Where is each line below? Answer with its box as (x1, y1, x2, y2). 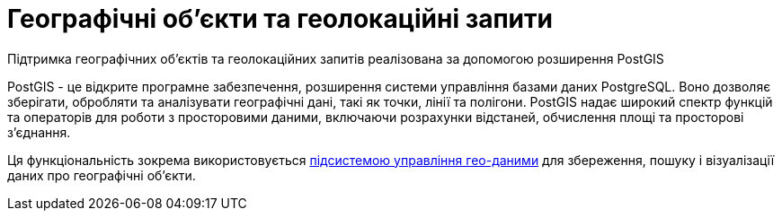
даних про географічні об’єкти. (7, 167, 196, 183)
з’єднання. (7, 124, 71, 140)
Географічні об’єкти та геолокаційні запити (7, 4, 553, 34)
